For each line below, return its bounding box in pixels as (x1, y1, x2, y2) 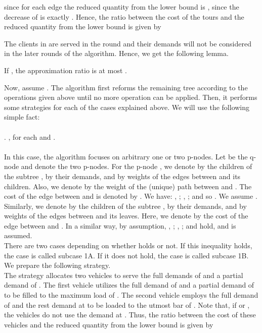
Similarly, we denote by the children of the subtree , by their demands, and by (4, 200, 247, 211)
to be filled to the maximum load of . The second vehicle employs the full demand (4, 290, 258, 300)
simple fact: (4, 112, 40, 122)
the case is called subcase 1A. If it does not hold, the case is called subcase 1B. (4, 250, 249, 260)
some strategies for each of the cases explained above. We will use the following (4, 101, 250, 112)
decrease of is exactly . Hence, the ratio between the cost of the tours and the (4, 11, 244, 22)
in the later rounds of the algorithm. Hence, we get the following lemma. (4, 48, 229, 59)
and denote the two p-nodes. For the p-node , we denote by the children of (21, 161, 252, 172)
